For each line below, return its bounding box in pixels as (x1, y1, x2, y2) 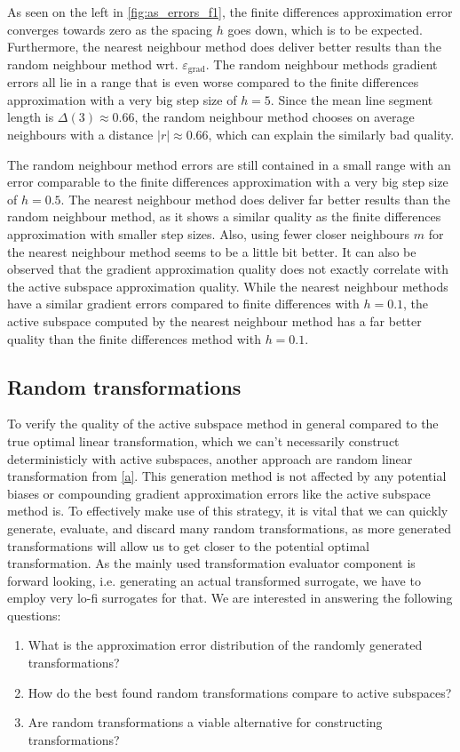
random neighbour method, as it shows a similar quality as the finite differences (7, 207, 441, 226)
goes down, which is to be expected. (227, 20, 423, 38)
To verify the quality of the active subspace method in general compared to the (7, 414, 439, 433)
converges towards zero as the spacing (7, 20, 212, 38)
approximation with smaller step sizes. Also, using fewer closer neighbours (7, 224, 410, 243)
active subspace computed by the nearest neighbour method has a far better (7, 311, 422, 330)
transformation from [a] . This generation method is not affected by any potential (7, 467, 447, 485)
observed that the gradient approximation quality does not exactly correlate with (7, 260, 448, 278)
